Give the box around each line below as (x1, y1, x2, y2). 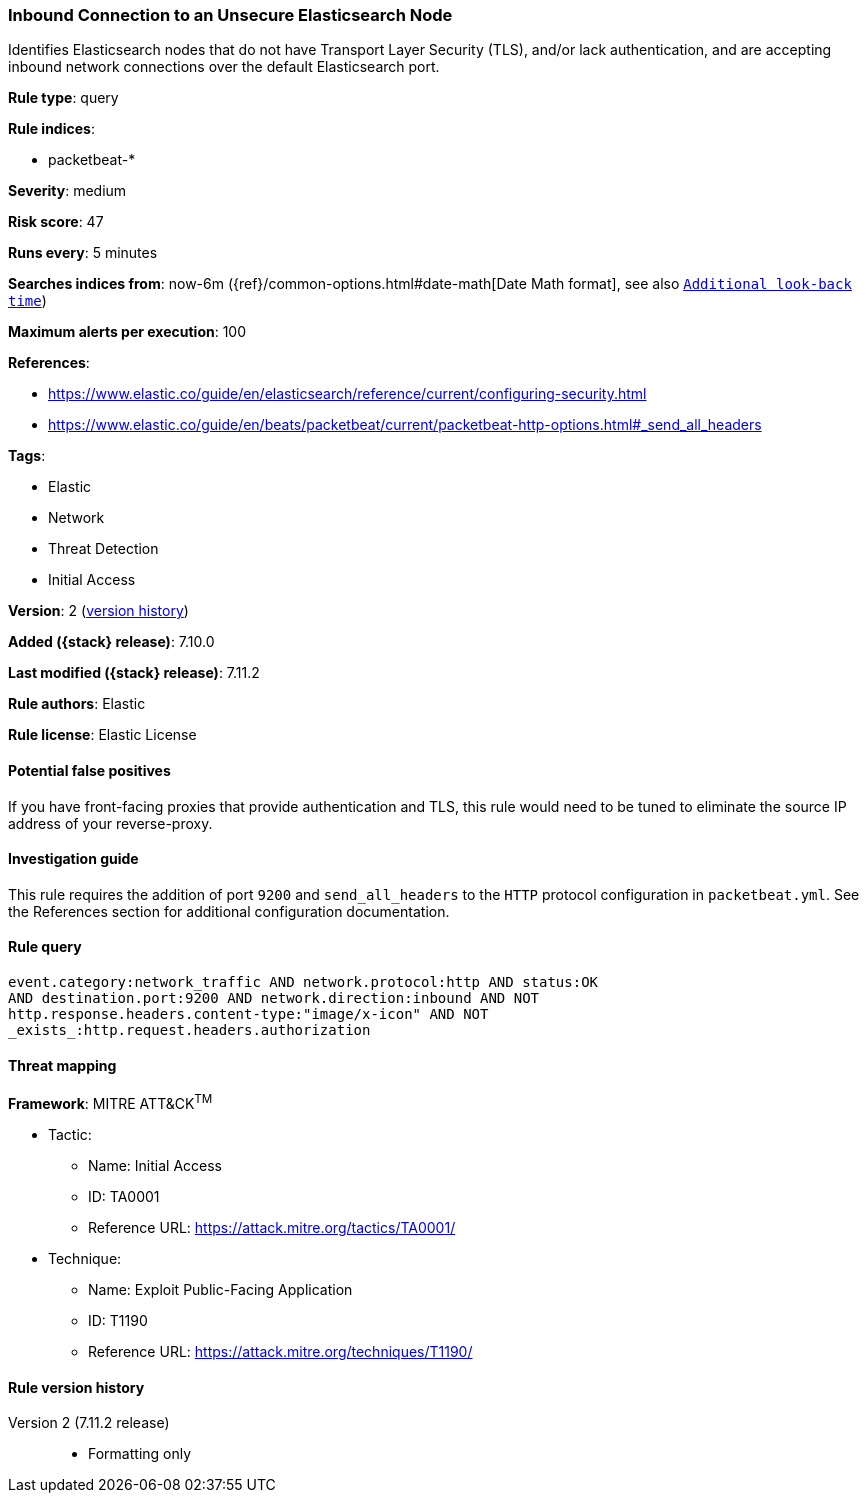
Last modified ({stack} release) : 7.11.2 (8, 664, 260, 682)
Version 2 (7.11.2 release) (8, 1414, 170, 1432)
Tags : (8, 447, 46, 465)
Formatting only (88, 1445, 192, 1463)
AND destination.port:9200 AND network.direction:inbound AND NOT (8, 990, 540, 1007)
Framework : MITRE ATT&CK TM (8, 1092, 213, 1112)
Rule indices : (8, 120, 95, 138)
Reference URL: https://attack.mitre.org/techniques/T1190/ (88, 1342, 473, 1360)
